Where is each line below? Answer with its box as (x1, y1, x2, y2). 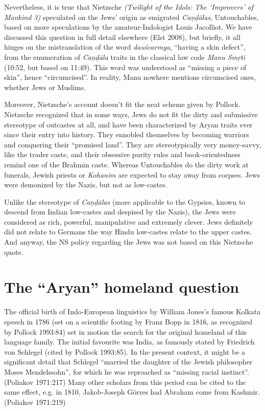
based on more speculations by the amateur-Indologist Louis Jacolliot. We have (4, 21, 252, 32)
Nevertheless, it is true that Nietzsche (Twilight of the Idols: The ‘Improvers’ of (4, 2, 253, 12)
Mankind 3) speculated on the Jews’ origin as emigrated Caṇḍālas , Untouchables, (4, 11, 259, 22)
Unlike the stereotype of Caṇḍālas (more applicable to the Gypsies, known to (4, 196, 246, 207)
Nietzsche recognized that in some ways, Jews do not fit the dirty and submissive (4, 109, 258, 119)
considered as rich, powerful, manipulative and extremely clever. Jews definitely (4, 216, 253, 227)
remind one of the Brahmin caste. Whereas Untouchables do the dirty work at (4, 159, 249, 169)
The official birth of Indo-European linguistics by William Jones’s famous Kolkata (4, 306, 261, 317)
